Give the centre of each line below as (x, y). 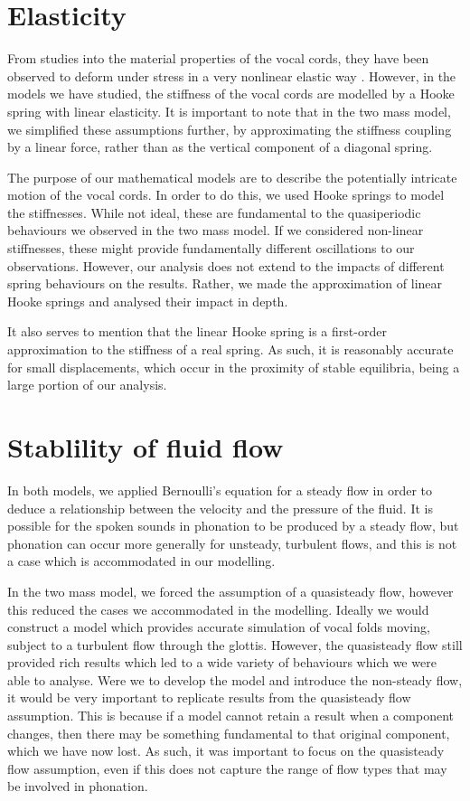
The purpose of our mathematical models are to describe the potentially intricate (232, 177)
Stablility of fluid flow (146, 447)
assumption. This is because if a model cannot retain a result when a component (231, 716)
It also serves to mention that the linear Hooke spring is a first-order (197, 331)
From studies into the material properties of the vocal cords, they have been (218, 58)
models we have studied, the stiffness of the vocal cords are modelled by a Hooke (231, 94)
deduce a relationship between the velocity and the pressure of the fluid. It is (220, 508)
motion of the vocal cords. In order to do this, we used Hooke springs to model (226, 195)
